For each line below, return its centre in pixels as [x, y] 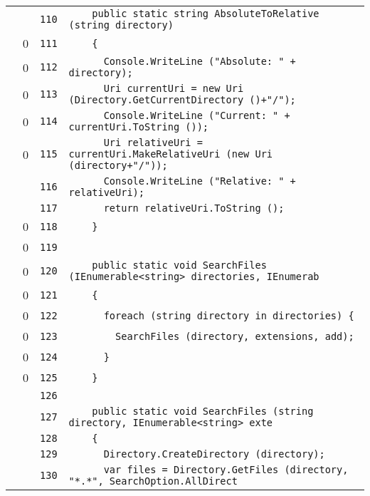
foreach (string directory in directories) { [229, 315]
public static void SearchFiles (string [203, 411]
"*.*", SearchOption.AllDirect [153, 481]
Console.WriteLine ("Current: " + [197, 115]
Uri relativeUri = [153, 143]
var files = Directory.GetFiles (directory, [226, 470]
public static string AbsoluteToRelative [206, 14]
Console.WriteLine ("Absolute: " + [200, 61]
